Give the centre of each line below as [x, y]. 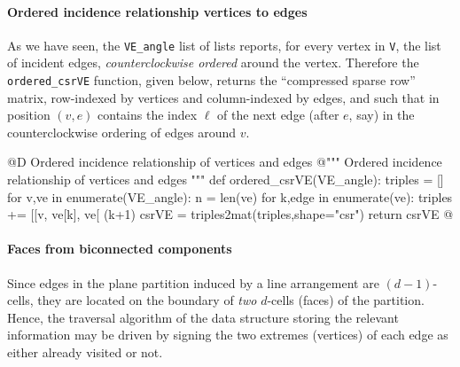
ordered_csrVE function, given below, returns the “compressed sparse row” [211, 80]
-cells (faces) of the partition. [346, 300]
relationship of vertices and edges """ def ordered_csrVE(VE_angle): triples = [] [226, 180]
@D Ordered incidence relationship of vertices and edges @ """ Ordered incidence [225, 162]
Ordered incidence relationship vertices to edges [157, 11]
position [29, 115]
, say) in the [382, 115]
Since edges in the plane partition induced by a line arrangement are [193, 282]
